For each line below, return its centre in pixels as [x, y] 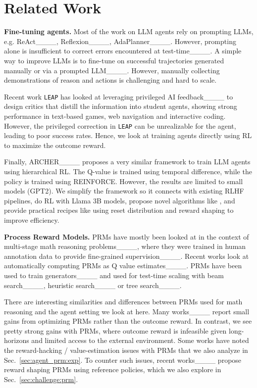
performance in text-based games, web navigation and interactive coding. [115, 116]
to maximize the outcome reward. [55, 145]
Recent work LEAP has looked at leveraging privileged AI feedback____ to [119, 96]
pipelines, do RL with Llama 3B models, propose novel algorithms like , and [120, 200]
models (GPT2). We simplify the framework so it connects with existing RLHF [124, 191]
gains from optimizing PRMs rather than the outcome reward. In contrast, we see [128, 321]
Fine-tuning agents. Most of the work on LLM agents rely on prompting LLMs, [129, 31]
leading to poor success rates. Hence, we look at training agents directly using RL [128, 135]
